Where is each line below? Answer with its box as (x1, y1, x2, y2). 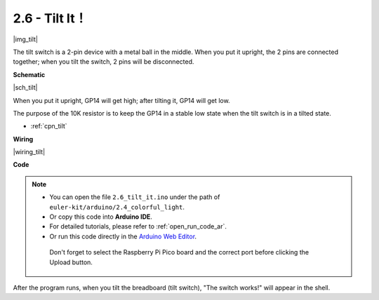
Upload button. (49, 258, 93, 266)
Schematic (13, 70, 46, 79)
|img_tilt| (13, 35, 39, 43)
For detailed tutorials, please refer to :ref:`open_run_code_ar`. (49, 222, 227, 231)
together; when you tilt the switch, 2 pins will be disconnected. (13, 57, 194, 66)
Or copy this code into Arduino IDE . (49, 212, 152, 221)
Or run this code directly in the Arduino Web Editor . (49, 232, 197, 240)
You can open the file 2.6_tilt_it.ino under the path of (49, 193, 220, 201)
